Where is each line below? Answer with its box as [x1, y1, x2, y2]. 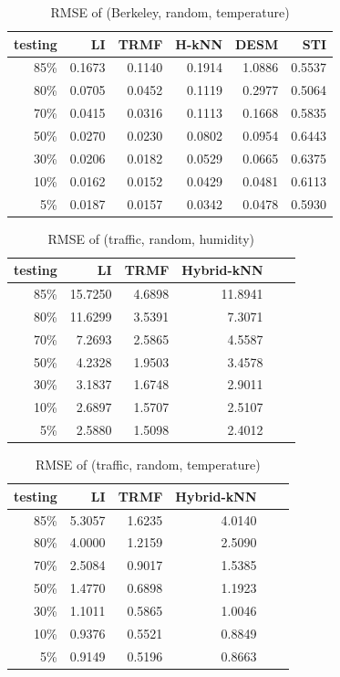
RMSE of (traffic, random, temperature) [35, 455, 261, 474]
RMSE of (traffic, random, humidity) [47, 228, 254, 248]
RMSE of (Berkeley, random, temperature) [50, 3, 290, 21]
